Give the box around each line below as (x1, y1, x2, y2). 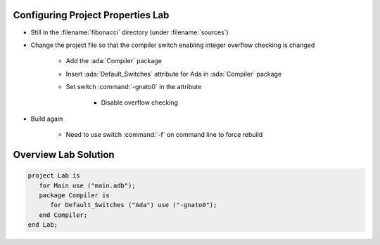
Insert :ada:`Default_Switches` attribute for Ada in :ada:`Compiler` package (65, 69, 282, 78)
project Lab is (27, 172, 80, 180)
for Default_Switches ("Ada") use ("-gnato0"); (50, 201, 217, 209)
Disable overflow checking (101, 98, 179, 107)
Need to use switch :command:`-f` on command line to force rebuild (65, 131, 263, 139)
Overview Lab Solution (13, 149, 115, 161)
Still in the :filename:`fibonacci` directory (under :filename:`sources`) (30, 28, 229, 37)
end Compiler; (39, 211, 88, 219)
